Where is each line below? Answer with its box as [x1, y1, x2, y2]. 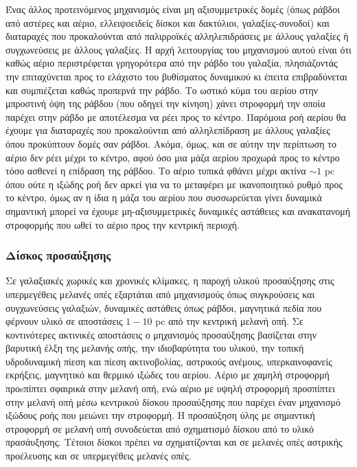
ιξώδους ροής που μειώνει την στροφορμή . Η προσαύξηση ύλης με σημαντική [5, 408, 315, 422]
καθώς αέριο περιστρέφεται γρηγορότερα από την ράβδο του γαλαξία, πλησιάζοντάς [5, 56, 338, 70]
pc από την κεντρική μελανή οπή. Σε [155, 314, 303, 328]
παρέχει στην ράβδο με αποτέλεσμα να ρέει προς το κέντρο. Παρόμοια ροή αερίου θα [5, 109, 346, 124]
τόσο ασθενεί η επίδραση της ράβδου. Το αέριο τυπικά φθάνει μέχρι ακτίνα [5, 163, 306, 178]
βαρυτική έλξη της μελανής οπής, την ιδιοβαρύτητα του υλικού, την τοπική [5, 341, 304, 355]
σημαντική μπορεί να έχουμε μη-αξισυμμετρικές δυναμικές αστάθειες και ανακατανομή [5, 203, 351, 218]
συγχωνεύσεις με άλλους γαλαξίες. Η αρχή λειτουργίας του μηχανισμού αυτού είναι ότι [5, 42, 352, 56]
